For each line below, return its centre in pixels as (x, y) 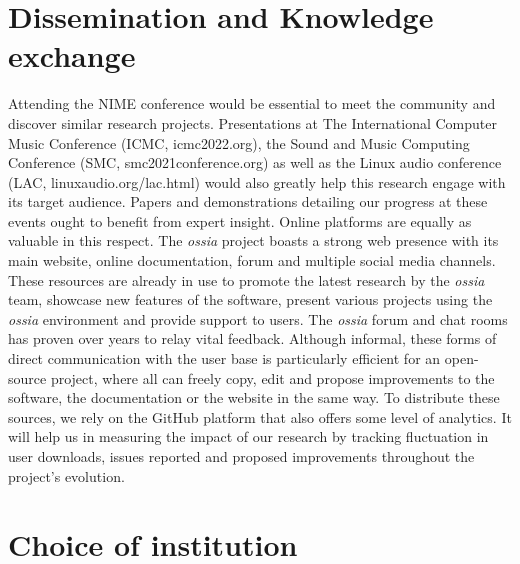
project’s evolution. (66, 475)
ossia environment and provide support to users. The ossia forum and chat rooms (258, 318)
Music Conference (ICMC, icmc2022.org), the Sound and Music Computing (239, 142)
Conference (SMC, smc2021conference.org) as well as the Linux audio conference (255, 162)
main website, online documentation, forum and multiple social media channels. (252, 260)
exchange (72, 55)
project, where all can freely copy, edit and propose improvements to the (272, 377)
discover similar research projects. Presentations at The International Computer (253, 122)
